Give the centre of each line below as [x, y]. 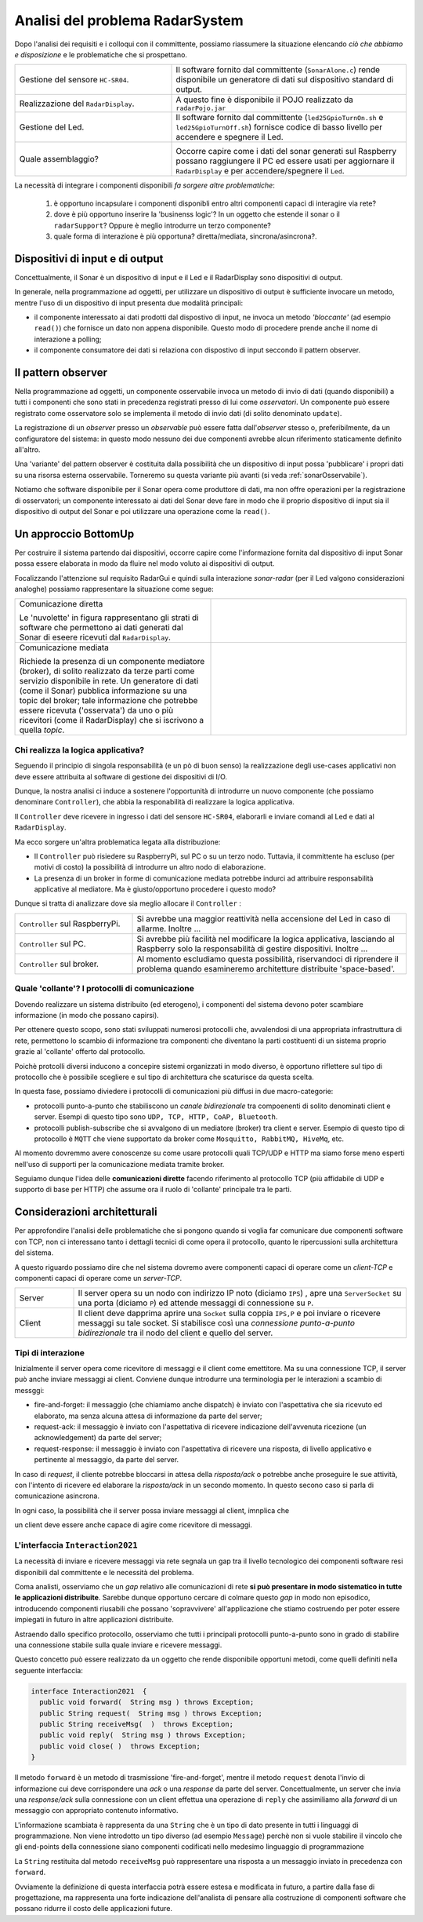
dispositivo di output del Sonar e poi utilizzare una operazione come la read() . [142, 511]
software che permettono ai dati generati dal [101, 628]
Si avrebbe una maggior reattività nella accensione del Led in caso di [264, 918]
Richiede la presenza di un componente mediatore [112, 662]
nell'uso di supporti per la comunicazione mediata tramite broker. [119, 1164]
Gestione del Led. [52, 127]
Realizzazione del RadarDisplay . [77, 104]
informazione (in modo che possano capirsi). [87, 1015]
